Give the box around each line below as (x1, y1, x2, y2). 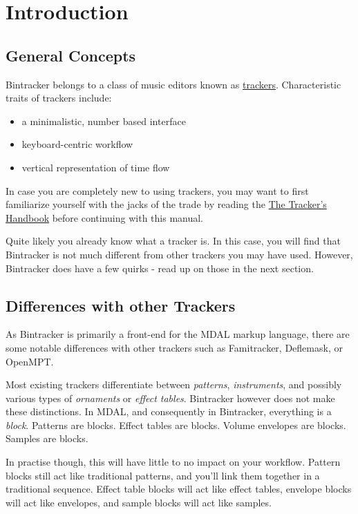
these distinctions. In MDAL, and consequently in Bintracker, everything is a (6, 404, 332, 419)
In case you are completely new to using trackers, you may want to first (6, 183, 309, 198)
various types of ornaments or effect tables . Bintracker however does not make (6, 390, 335, 405)
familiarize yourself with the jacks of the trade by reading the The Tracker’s (6, 197, 327, 211)
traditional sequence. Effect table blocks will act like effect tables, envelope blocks (6, 482, 352, 496)
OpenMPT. (6, 354, 54, 368)
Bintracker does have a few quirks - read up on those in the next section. (6, 260, 314, 275)
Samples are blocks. (6, 431, 88, 446)
